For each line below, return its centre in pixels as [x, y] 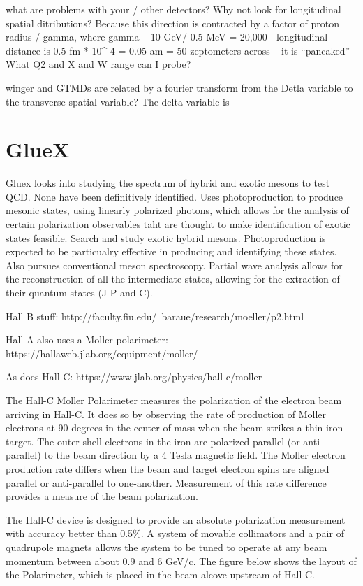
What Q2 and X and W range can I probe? [98, 64]
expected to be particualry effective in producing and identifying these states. [171, 251]
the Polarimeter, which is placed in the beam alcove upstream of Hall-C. [160, 574]
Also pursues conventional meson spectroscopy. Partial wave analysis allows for [174, 265]
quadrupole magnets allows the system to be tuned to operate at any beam [166, 546]
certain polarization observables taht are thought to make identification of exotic [178, 224]
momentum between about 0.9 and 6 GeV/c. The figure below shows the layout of [181, 560]
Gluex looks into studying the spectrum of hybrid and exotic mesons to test [168, 183]
